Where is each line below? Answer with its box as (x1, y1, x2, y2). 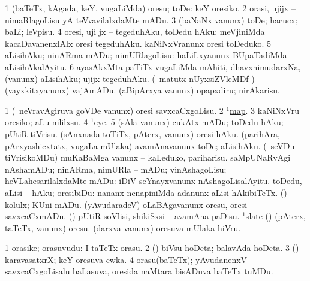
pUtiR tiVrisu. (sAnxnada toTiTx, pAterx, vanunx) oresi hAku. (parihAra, (5, 127, 280, 140)
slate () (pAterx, (245, 210, 306, 222)
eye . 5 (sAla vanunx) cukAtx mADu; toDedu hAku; (94, 116, 284, 128)
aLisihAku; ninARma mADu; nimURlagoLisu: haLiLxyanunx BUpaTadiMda (5, 49, 287, 61)
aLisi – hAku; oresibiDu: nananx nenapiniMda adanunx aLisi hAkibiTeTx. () (5, 186, 287, 198)
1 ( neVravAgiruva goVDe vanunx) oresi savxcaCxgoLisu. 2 (5, 104, 224, 116)
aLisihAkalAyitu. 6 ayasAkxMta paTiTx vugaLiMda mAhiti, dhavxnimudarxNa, (5, 60, 301, 72)
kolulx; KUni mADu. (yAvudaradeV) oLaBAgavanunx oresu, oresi (5, 198, 248, 210)
